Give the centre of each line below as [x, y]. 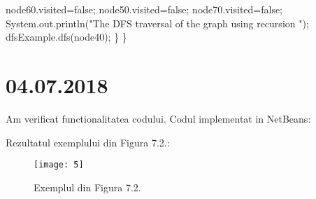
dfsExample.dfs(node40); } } [66, 37]
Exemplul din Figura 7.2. [87, 187]
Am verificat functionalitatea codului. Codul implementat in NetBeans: [158, 118]
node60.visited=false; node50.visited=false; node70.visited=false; [144, 9]
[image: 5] [59, 165]
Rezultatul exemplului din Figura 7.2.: [88, 142]
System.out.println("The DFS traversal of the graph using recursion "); [157, 23]
